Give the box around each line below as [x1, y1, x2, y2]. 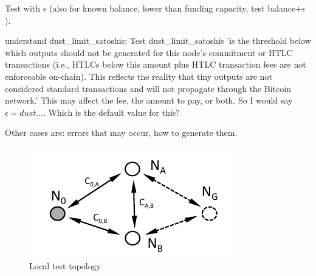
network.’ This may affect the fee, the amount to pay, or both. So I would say [5, 94, 293, 107]
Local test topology [29, 259, 101, 272]
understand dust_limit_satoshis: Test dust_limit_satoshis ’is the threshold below [5, 34, 311, 47]
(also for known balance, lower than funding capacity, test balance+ [49, 2, 303, 14]
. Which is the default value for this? [43, 105, 180, 118]
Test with [5, 2, 41, 14]
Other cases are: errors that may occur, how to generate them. [5, 126, 238, 139]
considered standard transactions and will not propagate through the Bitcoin [5, 82, 291, 94]
